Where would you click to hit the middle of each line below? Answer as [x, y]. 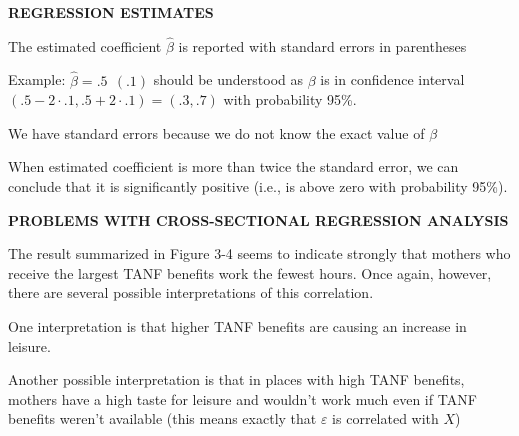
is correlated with [385, 418]
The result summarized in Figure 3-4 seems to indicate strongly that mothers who [259, 253]
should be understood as [228, 79]
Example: [37, 79]
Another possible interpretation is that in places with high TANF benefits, [236, 379]
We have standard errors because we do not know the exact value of [216, 132]
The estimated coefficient [85, 45]
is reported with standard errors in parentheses [322, 45]
